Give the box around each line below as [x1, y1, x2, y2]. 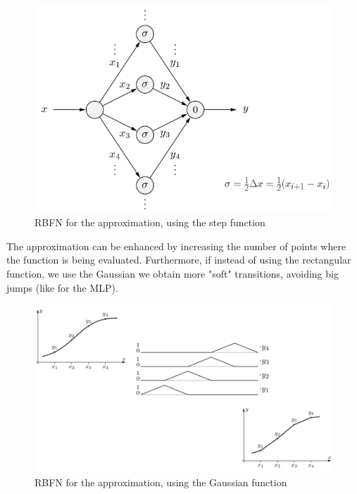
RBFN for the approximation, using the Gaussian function [35, 474, 287, 489]
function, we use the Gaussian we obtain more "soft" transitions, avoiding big [6, 266, 339, 280]
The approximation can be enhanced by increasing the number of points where [6, 238, 346, 253]
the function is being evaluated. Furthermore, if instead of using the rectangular [6, 252, 351, 267]
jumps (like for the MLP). [6, 280, 118, 295]
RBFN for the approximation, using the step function [35, 215, 265, 230]
